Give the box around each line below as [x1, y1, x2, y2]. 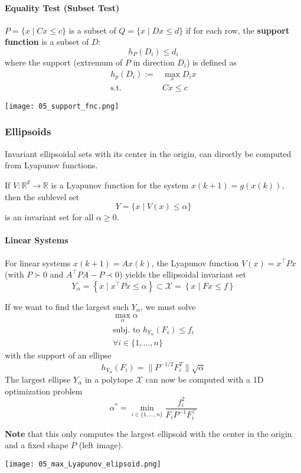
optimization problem [5, 384, 83, 397]
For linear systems [5, 256, 71, 269]
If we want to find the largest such [5, 300, 129, 312]
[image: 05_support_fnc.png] [5, 102, 119, 110]
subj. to [113, 325, 140, 334]
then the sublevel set [5, 190, 80, 203]
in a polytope [84, 373, 133, 385]
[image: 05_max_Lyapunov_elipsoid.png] [5, 459, 161, 468]
